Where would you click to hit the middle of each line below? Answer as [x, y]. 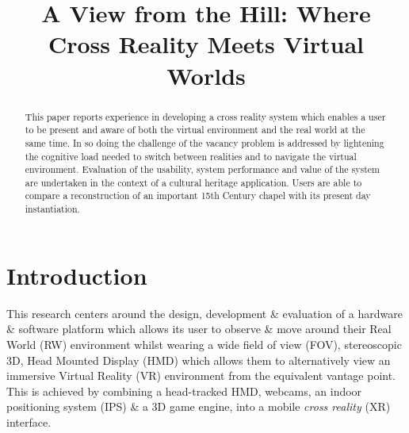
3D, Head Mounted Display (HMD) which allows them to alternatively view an [199, 360]
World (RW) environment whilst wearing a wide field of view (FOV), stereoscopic [204, 344]
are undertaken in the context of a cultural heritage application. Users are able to [193, 182]
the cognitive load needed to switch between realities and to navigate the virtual [191, 156]
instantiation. [52, 209]
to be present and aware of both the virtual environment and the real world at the [195, 130]
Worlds [206, 75]
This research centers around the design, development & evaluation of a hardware [204, 313]
